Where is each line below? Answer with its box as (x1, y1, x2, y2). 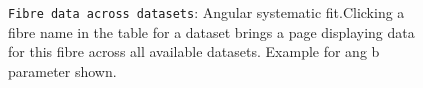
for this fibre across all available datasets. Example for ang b (8, 41, 380, 62)
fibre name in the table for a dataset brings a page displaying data (8, 21, 415, 42)
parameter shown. (8, 60, 117, 81)
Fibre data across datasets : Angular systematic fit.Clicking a (8, 2, 405, 22)
